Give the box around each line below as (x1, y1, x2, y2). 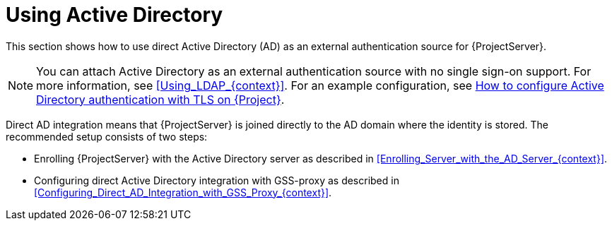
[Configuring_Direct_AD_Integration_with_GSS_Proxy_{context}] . (34, 186, 332, 198)
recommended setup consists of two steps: (6, 130, 208, 143)
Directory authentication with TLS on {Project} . (36, 92, 285, 107)
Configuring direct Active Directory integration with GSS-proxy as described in (34, 174, 399, 186)
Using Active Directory (6, 3, 223, 27)
